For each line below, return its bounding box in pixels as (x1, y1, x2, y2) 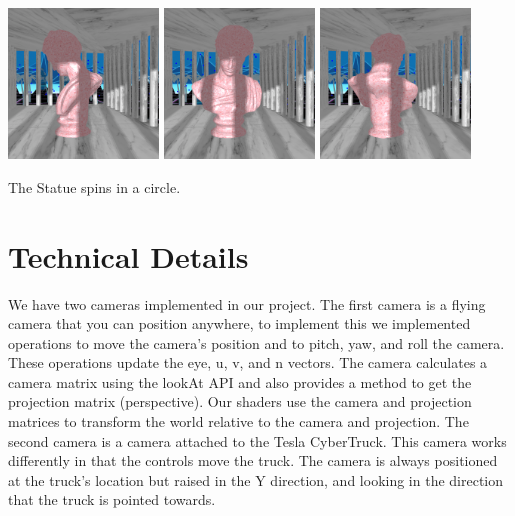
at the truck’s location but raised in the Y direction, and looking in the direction (8, 469, 504, 490)
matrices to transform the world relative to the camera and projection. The (8, 411, 469, 432)
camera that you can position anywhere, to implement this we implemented (8, 313, 471, 334)
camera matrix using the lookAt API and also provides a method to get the (8, 371, 472, 392)
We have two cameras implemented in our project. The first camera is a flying (8, 293, 486, 314)
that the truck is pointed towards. (8, 489, 216, 510)
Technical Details (8, 235, 249, 276)
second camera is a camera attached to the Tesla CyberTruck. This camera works (8, 430, 507, 451)
